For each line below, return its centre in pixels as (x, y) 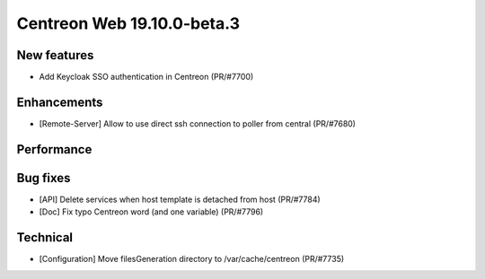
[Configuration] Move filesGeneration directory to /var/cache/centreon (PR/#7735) (192, 259)
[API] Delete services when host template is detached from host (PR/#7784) (180, 199)
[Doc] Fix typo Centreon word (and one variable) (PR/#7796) (151, 212)
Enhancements (60, 102)
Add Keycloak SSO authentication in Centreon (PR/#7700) (146, 77)
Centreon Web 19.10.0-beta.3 (128, 23)
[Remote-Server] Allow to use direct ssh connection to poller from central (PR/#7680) (198, 123)
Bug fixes (44, 178)
